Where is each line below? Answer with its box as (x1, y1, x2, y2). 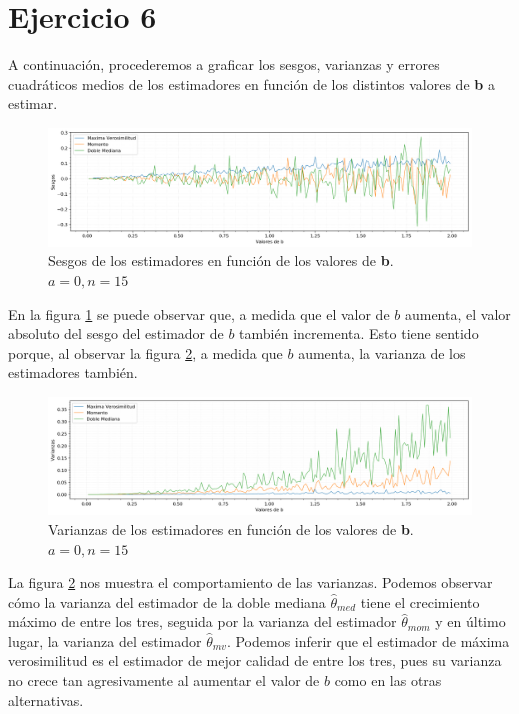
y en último (435, 611, 506, 632)
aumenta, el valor (404, 303, 511, 324)
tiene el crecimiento (360, 591, 480, 612)
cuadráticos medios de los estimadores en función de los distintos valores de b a (8, 73, 495, 94)
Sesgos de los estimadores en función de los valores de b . (48, 250, 394, 271)
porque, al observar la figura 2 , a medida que (8, 342, 283, 363)
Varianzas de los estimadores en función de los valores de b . (48, 518, 414, 539)
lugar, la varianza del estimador (8, 630, 202, 651)
